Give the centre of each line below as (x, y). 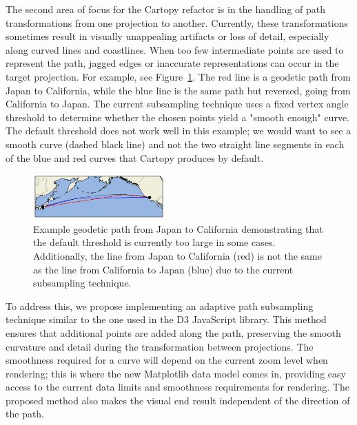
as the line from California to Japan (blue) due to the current (163, 269)
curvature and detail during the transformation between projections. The (160, 346)
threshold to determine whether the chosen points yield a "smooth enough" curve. (177, 117)
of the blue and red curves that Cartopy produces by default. (135, 157)
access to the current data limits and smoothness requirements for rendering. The (177, 387)
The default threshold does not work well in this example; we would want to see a (178, 131)
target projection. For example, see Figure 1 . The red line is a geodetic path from (178, 76)
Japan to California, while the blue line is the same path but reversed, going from (178, 90)
